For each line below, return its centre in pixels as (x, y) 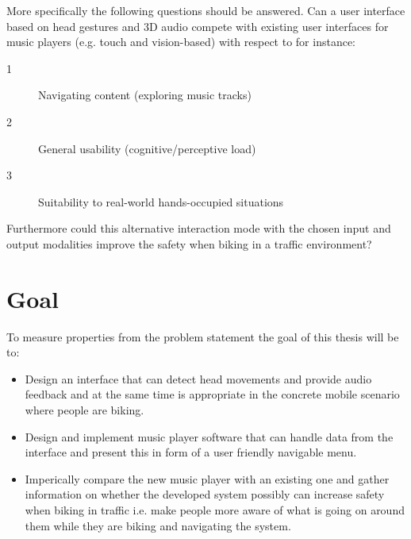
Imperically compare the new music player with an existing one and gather (207, 478)
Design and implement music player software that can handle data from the (209, 436)
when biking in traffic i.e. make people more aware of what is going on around (215, 510)
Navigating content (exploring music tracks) (145, 95)
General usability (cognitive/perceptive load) (147, 148)
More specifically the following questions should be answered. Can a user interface (206, 10)
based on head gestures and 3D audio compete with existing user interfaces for (198, 26)
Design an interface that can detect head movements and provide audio (198, 378)
